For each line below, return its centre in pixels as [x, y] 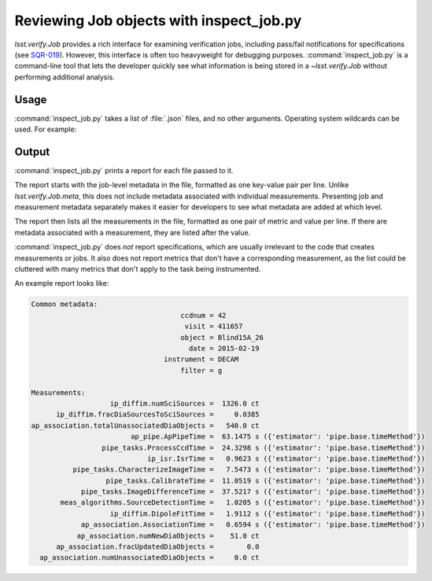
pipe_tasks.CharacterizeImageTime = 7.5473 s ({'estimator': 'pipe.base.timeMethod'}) [249, 470]
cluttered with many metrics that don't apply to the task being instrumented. [138, 269]
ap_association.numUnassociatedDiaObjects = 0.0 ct [150, 558]
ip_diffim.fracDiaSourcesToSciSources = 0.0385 [158, 414]
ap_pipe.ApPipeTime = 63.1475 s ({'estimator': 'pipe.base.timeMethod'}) [278, 437]
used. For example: [46, 129]
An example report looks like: [62, 283]
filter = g [201, 370]
